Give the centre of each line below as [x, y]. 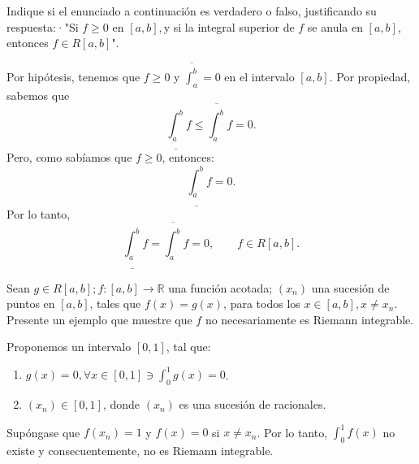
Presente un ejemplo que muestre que [99, 319]
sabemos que [38, 95]
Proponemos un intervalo [69, 347]
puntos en [31, 304]
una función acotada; [220, 287]
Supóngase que [43, 432]
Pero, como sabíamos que [69, 157]
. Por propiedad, [370, 76]
